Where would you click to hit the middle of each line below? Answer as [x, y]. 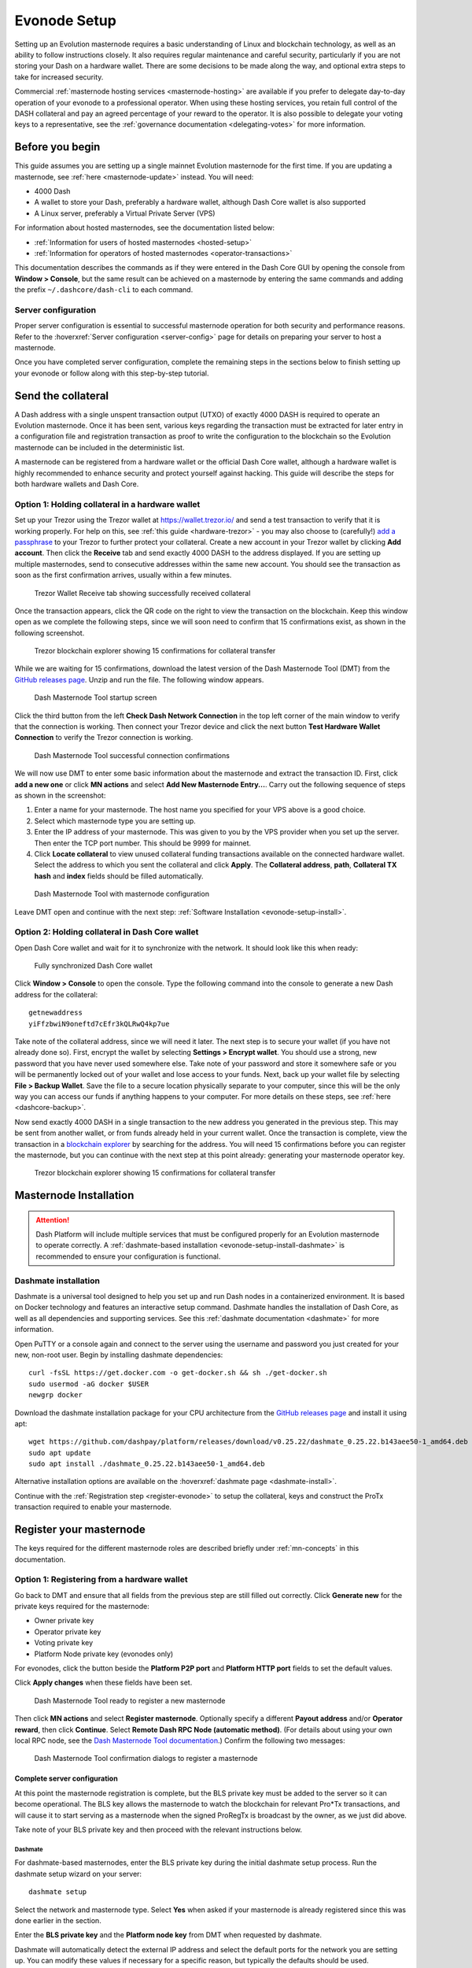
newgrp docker [55, 1395]
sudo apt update [60, 1453]
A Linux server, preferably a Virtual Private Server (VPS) [125, 213]
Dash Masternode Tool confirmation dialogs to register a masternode [146, 1759]
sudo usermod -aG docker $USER [89, 1384]
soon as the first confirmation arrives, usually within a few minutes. [123, 575]
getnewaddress [55, 1013]
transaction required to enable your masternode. [93, 1507]
